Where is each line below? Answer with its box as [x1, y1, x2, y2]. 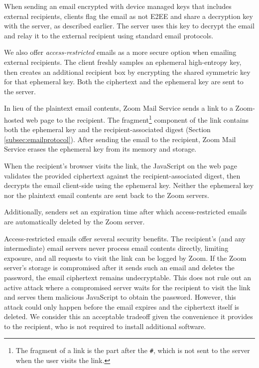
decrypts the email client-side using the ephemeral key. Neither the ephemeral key [4, 180, 254, 190]
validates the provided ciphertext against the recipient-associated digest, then [4, 170, 241, 181]
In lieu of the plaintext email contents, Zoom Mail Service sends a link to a [4, 103, 233, 113]
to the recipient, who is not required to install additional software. [4, 321, 206, 331]
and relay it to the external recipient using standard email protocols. [4, 30, 214, 40]
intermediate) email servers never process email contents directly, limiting [4, 243, 229, 253]
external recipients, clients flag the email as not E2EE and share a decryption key [4, 10, 253, 21]
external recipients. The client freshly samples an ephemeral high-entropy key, [4, 56, 242, 67]
